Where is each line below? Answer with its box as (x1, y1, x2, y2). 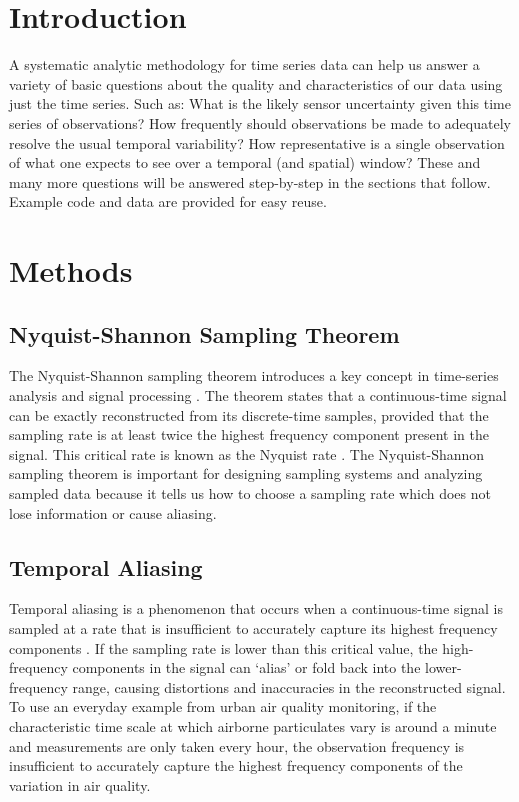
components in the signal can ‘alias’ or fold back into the (72, 657, 421, 678)
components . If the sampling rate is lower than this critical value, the (9, 637, 438, 658)
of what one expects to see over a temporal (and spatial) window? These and (9, 152, 481, 173)
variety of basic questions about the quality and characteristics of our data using (9, 73, 503, 94)
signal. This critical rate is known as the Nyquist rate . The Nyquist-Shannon (9, 443, 485, 464)
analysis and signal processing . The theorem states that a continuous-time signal (9, 385, 507, 406)
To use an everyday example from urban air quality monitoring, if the (9, 696, 437, 717)
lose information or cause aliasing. (9, 502, 217, 523)
